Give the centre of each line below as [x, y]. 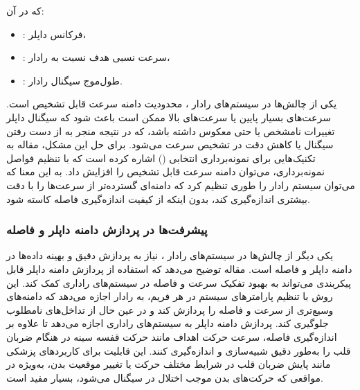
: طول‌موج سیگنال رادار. [72, 80]
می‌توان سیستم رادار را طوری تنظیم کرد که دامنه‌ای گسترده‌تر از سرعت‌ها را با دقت [181, 185]
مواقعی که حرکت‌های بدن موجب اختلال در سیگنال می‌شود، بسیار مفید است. [165, 377]
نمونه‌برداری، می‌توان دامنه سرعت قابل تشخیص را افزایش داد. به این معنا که [165, 171]
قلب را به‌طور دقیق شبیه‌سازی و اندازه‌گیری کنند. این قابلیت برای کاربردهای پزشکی [179, 350]
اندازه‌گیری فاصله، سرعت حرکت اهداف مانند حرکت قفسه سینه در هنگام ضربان [172, 336]
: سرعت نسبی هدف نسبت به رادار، [96, 57]
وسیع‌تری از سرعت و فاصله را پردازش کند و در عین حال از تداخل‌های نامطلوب [170, 309]
